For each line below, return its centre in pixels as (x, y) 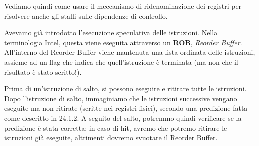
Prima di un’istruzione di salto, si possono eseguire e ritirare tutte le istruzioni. (125, 89)
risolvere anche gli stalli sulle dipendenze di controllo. (86, 16)
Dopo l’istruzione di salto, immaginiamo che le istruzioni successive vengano (121, 98)
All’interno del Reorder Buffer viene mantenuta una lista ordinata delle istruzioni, (130, 52)
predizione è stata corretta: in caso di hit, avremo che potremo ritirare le (116, 128)
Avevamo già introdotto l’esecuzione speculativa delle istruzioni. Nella (111, 33)
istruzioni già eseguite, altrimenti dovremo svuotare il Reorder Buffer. (111, 138)
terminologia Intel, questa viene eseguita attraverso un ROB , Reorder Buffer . (123, 42)
